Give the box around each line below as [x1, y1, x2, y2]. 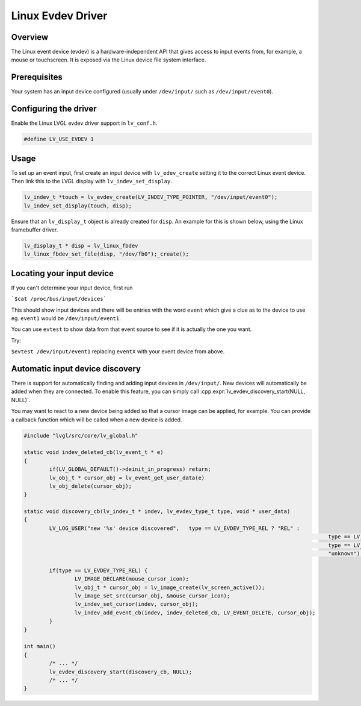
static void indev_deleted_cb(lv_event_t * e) [23, 449, 164, 456]
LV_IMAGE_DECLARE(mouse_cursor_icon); [74, 576, 189, 582]
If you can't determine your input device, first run [11, 284, 133, 291]
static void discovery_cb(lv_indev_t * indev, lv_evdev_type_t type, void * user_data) [23, 508, 291, 515]
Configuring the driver [11, 104, 97, 114]
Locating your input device [11, 268, 114, 279]
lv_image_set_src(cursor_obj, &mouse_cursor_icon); [74, 592, 230, 599]
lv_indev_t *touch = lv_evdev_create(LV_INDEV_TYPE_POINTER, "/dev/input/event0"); [23, 194, 278, 201]
